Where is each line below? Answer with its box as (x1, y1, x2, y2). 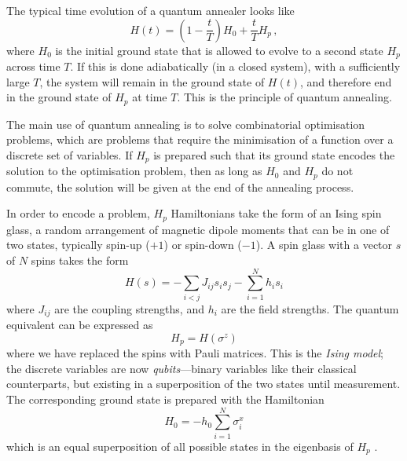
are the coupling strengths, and (54, 300, 204, 316)
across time (6, 58, 60, 75)
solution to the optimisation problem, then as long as (6, 163, 262, 179)
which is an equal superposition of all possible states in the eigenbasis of (6, 437, 354, 454)
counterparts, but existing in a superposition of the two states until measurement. (6, 375, 401, 392)
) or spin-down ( (163, 236, 242, 253)
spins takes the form (31, 252, 129, 269)
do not (321, 163, 354, 179)
